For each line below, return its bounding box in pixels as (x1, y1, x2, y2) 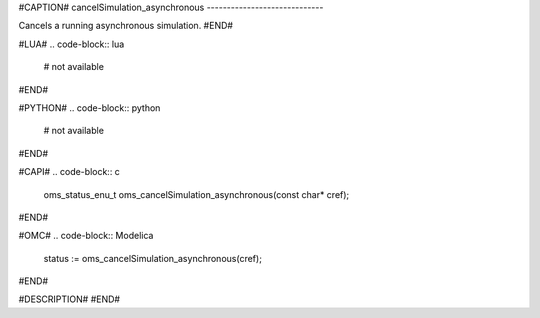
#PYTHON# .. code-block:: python (18, 101, 161, 114)
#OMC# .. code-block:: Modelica (18, 230, 154, 242)
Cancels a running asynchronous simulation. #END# (18, 20, 234, 32)
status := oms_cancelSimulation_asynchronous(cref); (43, 252, 262, 264)
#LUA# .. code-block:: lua (18, 38, 125, 50)
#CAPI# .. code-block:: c (18, 166, 120, 178)
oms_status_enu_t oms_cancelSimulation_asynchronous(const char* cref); (43, 188, 350, 200)
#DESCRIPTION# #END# (18, 293, 120, 305)
